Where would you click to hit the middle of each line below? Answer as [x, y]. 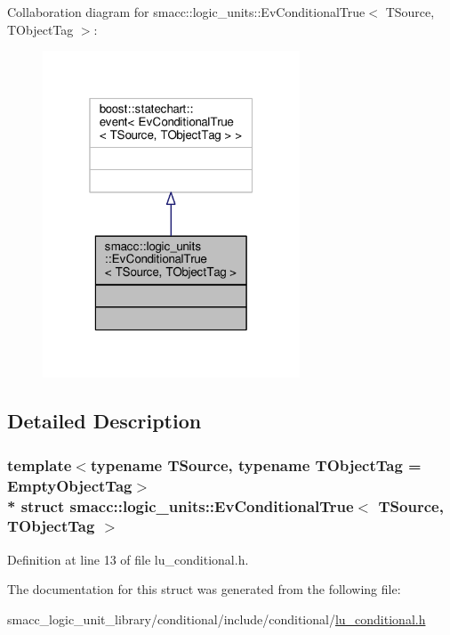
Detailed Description [104, 421]
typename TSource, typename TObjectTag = [256, 464]
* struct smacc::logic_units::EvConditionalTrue [181, 505]
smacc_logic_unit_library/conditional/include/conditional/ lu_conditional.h [217, 619]
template [40, 464]
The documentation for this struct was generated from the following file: [204, 589]
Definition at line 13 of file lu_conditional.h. [128, 559]
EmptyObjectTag [70, 485]
